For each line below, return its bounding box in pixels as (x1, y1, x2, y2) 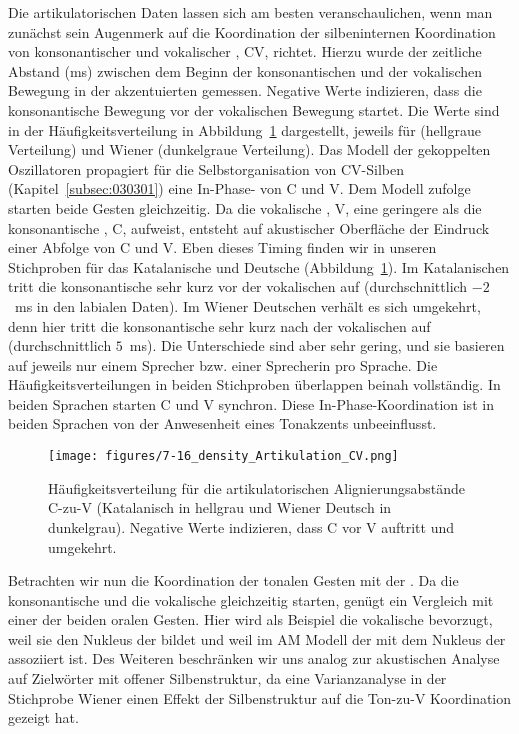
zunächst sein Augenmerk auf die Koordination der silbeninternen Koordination (8, 21, 496, 42)
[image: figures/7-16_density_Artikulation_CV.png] (48, 449, 399, 464)
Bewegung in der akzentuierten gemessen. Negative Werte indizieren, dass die (8, 80, 482, 101)
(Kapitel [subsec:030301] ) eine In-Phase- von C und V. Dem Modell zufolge (8, 178, 471, 199)
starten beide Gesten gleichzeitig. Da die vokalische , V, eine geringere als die (8, 197, 482, 218)
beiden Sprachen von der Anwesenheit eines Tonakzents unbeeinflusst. (8, 413, 437, 434)
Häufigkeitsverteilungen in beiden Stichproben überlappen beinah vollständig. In (8, 374, 501, 395)
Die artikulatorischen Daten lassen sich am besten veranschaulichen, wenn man (8, 2, 493, 22)
